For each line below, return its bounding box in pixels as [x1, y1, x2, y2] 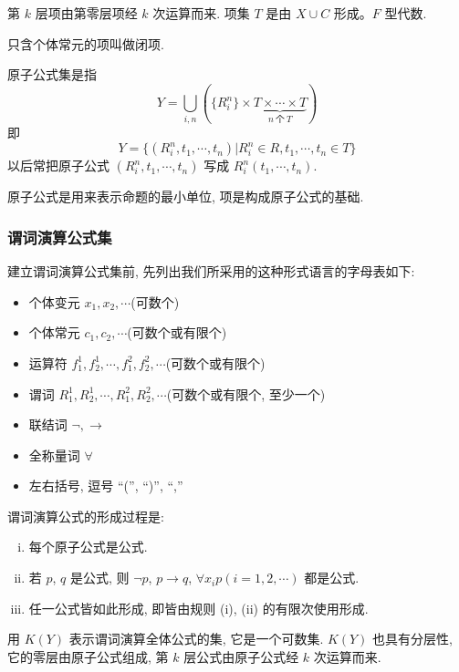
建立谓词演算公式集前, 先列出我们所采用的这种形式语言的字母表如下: [7, 262, 415, 281]
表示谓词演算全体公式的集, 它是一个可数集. [68, 629, 324, 648]
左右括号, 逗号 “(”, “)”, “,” [28, 476, 183, 495]
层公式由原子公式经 [183, 646, 299, 666]
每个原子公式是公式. [28, 537, 148, 556]
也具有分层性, [372, 629, 454, 648]
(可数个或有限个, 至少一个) [166, 384, 326, 403]
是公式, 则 [69, 568, 130, 587]
